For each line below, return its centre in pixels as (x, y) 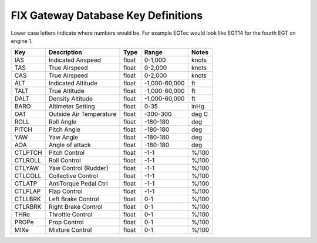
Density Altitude (71, 99)
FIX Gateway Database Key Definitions (107, 15)
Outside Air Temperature (82, 114)
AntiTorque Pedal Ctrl (78, 184)
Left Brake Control (74, 199)
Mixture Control (70, 230)
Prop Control (66, 222)
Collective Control (73, 176)
